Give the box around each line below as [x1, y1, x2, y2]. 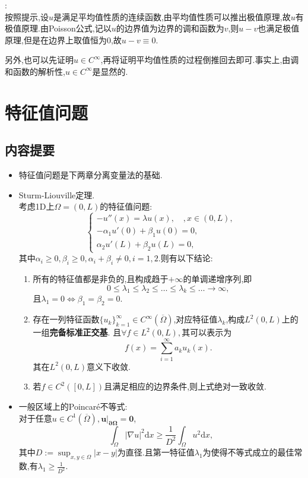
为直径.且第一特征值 [117, 446, 195, 458]
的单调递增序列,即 [183, 272, 252, 284]
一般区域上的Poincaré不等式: [18, 400, 128, 412]
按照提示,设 [5, 10, 49, 23]
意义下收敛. [87, 360, 131, 372]
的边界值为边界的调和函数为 [116, 22, 224, 34]
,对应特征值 [173, 313, 218, 325]
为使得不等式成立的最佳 [202, 446, 294, 458]
